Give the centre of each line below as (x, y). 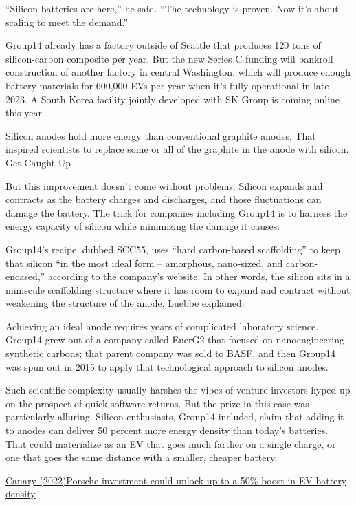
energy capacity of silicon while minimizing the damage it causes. (143, 226)
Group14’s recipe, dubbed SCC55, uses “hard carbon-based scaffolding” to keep (173, 249)
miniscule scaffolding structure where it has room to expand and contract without (178, 289)
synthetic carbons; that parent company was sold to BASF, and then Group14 (171, 353)
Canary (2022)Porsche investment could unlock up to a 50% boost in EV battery (176, 480)
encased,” (25, 276)
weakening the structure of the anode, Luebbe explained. (125, 303)
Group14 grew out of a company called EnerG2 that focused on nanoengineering (175, 340)
